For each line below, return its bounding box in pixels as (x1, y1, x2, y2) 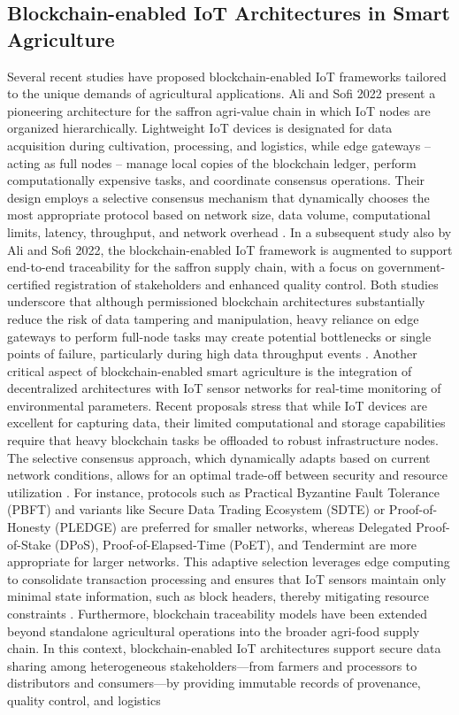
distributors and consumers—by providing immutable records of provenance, (7, 673, 421, 692)
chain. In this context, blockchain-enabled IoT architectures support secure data (7, 639, 441, 657)
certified (7, 274, 51, 293)
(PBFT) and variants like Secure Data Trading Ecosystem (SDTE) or (7, 500, 386, 519)
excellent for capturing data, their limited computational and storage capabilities (7, 413, 446, 432)
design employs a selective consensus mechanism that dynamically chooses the (7, 188, 430, 206)
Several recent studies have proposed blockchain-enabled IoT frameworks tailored (7, 66, 447, 85)
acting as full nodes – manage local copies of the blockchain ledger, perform (7, 153, 417, 172)
